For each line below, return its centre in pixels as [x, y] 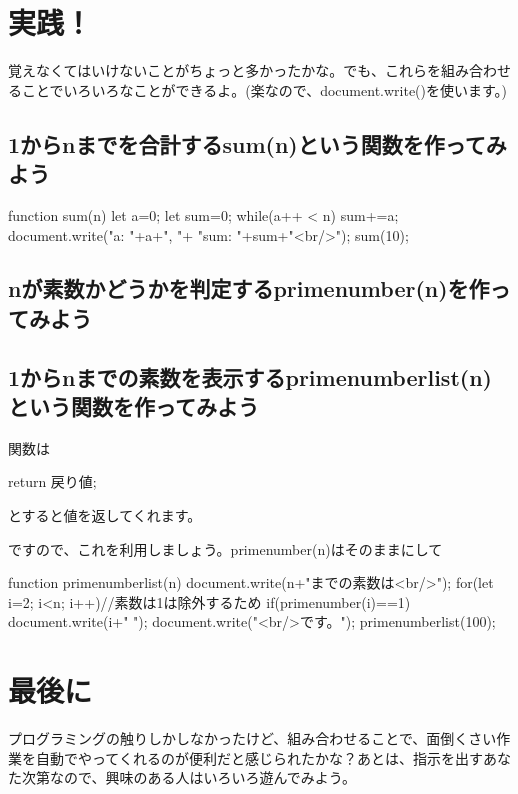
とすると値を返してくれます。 [105, 515]
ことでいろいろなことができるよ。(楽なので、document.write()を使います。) [264, 89]
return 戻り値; [52, 481]
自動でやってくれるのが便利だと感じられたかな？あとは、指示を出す [259, 757]
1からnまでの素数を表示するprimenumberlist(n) [250, 376]
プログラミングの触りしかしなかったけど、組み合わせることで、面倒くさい [252, 738]
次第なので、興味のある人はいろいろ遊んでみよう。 [188, 777]
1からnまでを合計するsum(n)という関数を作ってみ [257, 143]
